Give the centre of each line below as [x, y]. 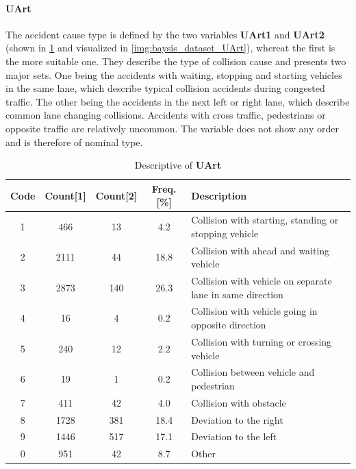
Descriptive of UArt [178, 165]
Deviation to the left [234, 436]
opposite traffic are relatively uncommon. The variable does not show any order [172, 128]
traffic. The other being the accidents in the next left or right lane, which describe [178, 101]
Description [219, 195]
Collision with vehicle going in [254, 311]
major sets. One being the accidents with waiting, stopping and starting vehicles [174, 74]
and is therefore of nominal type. [74, 142]
